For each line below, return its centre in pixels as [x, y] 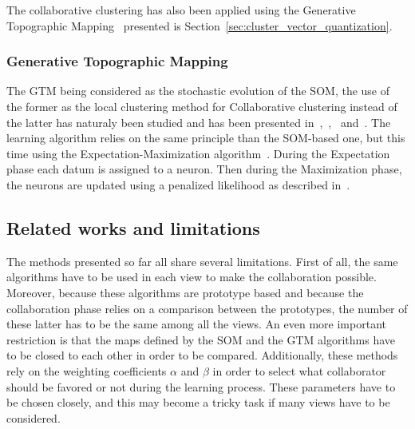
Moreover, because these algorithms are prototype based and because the [185, 292]
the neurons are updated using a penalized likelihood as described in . [178, 184]
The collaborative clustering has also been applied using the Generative [181, 10]
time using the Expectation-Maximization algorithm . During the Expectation [198, 153]
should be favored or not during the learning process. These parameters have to [201, 386]
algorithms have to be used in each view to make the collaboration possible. [192, 277]
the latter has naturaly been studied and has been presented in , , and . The [199, 122]
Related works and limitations [133, 227]
